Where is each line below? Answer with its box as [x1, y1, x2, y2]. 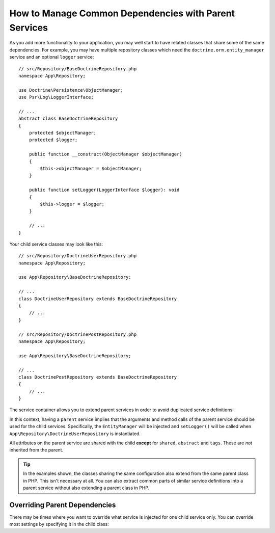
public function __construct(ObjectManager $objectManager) [29, 151, 183, 157]
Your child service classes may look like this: [9, 241, 103, 247]
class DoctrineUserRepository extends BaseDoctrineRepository [18, 296, 177, 302]
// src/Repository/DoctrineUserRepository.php [18, 253, 137, 259]
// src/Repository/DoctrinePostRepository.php [18, 331, 137, 337]
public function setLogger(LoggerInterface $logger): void [29, 187, 180, 193]
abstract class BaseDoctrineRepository [18, 116, 118, 122]
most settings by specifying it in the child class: [9, 521, 109, 527]
